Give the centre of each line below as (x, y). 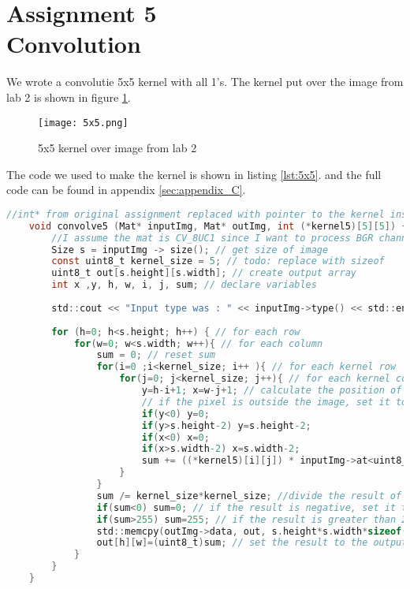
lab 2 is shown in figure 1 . (69, 97)
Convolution (74, 44)
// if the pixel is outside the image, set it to (274, 402)
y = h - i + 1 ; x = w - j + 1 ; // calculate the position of (272, 391)
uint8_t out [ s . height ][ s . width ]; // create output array (204, 273)
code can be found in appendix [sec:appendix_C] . (126, 190)
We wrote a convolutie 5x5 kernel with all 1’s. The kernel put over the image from (205, 82)
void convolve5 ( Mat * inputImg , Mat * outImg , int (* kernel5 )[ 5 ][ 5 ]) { (218, 226)
